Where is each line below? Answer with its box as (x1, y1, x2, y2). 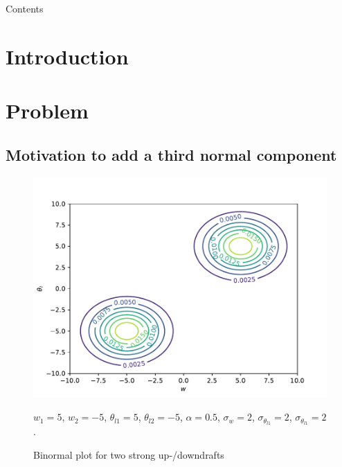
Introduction (6, 42, 129, 70)
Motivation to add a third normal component (6, 143, 337, 165)
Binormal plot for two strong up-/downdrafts (33, 447, 224, 461)
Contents (6, 1, 44, 15)
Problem (6, 96, 89, 125)
